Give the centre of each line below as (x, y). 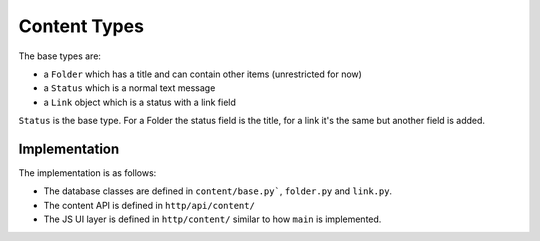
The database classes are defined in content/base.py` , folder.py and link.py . (218, 191)
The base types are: (60, 56)
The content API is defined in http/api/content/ (149, 205)
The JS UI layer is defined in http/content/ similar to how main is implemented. (212, 219)
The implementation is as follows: (87, 173)
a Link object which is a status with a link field (140, 102)
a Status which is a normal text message (129, 88)
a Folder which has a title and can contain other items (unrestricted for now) (202, 74)
